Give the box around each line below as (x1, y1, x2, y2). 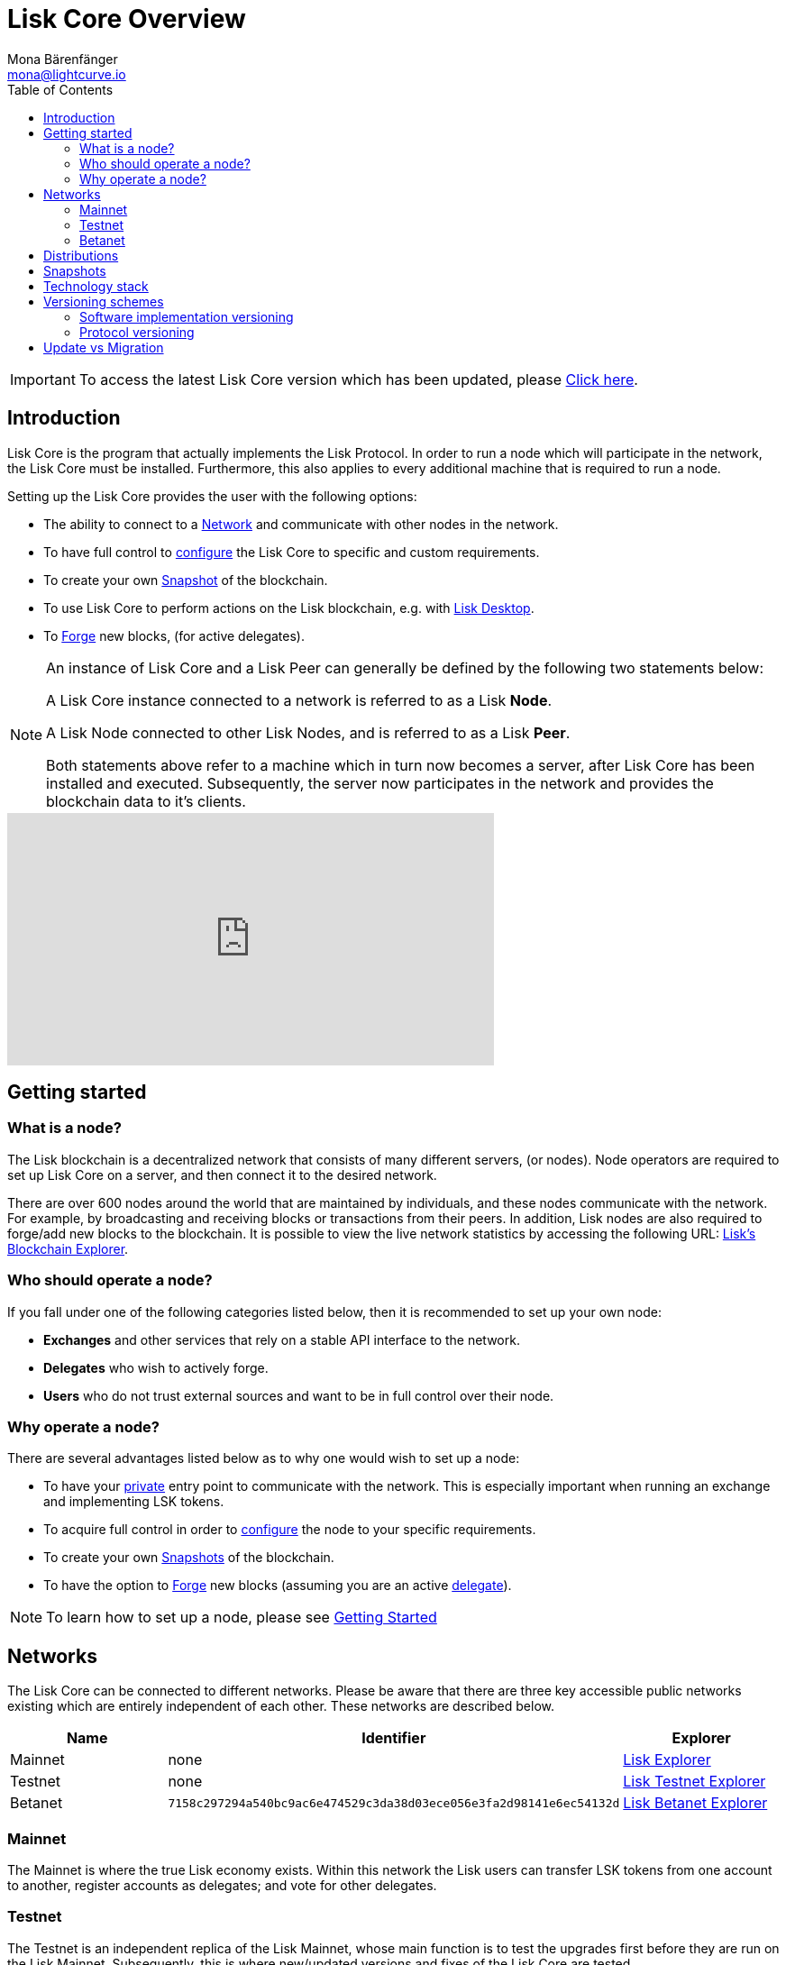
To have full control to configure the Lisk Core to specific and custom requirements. (43, 544, 540, 560)
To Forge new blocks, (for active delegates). (43, 627, 305, 644)
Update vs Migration (43, 339, 164, 355)
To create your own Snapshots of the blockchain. (43, 1549, 334, 1566)
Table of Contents (7, 81, 114, 97)
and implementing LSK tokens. (43, 1494, 224, 1510)
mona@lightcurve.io (7, 66, 126, 82)
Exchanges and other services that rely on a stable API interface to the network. (43, 1331, 520, 1348)
